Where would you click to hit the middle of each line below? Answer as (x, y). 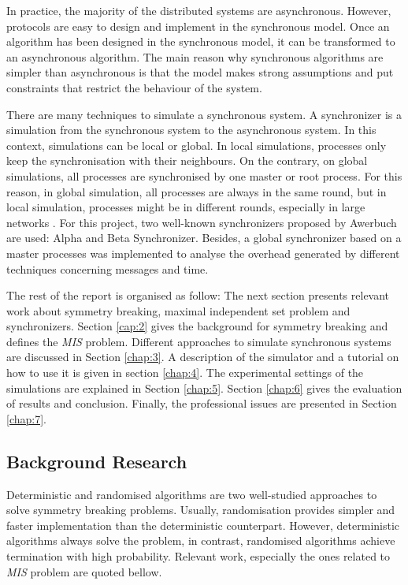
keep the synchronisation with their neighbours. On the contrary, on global (187, 160)
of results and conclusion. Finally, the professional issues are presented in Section (202, 403)
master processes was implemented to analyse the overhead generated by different (203, 253)
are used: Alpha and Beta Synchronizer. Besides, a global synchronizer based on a (204, 238)
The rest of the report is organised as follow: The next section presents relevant (198, 295)
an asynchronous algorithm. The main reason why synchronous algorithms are (195, 56)
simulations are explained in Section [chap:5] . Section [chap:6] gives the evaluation (204, 388)
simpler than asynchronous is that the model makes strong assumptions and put (200, 72)
